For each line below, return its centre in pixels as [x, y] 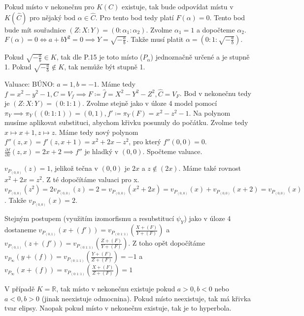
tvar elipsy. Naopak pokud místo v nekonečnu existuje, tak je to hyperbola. [118, 308]
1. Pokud [18, 67]
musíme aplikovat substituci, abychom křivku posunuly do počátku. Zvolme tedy [126, 122]
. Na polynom [210, 112]
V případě [20, 289]
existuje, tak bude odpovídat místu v [178, 6]
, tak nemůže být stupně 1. [105, 67]
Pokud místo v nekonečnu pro [50, 6]
